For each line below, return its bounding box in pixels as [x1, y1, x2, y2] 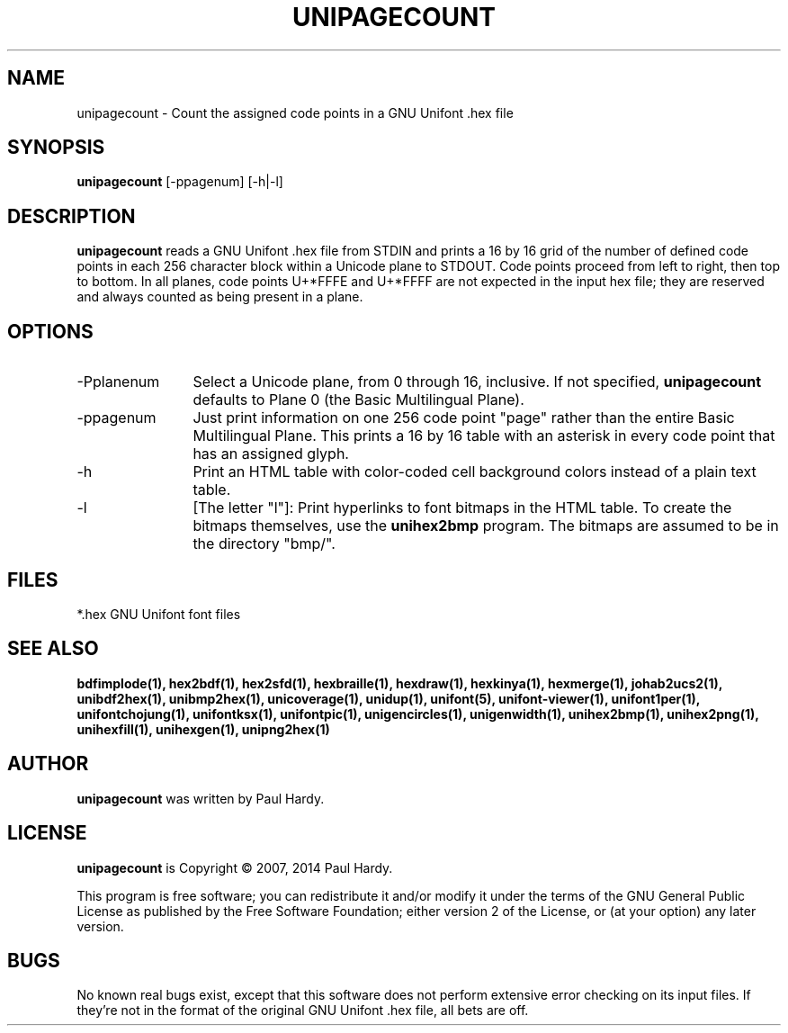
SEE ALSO [7, 637, 99, 660]
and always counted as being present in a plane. [76, 289, 363, 305]
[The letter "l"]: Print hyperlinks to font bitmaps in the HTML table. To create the [193, 499, 732, 517]
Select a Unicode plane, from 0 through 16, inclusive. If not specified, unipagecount [193, 373, 762, 391]
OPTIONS [7, 319, 94, 343]
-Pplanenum [76, 373, 160, 391]
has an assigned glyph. [193, 445, 349, 463]
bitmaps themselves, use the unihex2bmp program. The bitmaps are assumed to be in [193, 516, 779, 535]
